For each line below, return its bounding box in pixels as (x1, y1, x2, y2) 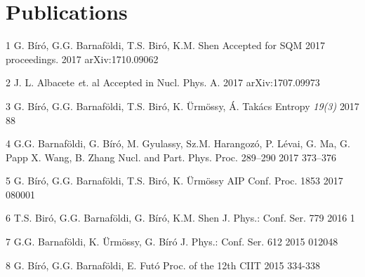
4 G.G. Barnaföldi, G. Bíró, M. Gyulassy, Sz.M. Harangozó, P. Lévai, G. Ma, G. (6, 136, 350, 151)
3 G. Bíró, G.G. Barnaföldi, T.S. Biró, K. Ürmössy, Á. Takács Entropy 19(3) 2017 (6, 98, 359, 113)
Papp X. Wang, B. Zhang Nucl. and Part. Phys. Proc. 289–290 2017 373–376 (6, 149, 336, 164)
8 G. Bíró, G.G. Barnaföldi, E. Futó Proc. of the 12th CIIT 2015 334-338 (6, 257, 320, 272)
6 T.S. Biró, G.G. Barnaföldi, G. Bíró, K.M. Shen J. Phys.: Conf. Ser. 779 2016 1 (6, 210, 355, 225)
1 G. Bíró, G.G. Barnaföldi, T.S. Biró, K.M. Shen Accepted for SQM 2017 (6, 38, 325, 53)
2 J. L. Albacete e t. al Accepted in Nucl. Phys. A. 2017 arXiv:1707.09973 (6, 75, 320, 90)
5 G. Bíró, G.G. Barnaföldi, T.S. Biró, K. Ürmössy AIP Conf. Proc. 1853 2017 (6, 173, 343, 188)
